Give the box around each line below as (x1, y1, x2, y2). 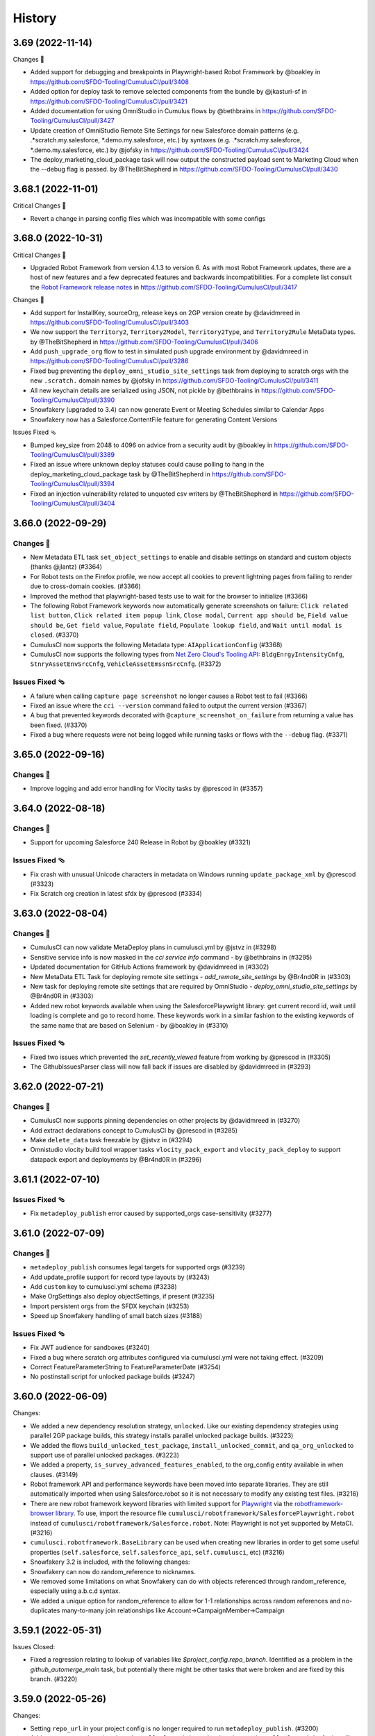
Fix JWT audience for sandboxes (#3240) (30, 1344, 150, 1352)
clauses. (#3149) (30, 1470, 78, 1478)
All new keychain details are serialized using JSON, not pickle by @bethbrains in (30, 386, 260, 394)
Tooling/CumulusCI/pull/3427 (30, 117, 115, 125)
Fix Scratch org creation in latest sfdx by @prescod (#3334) (30, 890, 203, 898)
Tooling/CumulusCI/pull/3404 (30, 499, 115, 507)
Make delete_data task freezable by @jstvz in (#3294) (30, 1136, 192, 1144)
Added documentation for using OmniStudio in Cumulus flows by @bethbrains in (30, 107, 261, 115)
